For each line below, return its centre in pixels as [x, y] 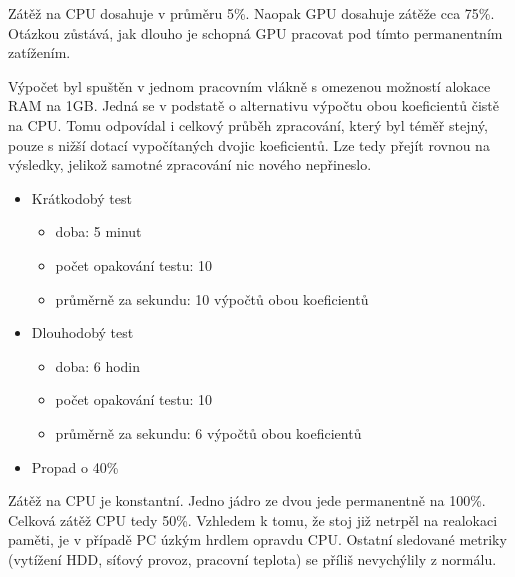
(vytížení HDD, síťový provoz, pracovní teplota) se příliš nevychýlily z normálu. [252, 558]
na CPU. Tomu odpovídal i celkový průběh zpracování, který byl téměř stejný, [248, 124]
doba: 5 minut [98, 231]
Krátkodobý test [81, 197]
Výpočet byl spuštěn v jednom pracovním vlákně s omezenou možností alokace [249, 85]
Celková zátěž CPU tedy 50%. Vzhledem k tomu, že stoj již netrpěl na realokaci [253, 519]
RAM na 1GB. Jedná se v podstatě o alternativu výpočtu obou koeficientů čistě [253, 105]
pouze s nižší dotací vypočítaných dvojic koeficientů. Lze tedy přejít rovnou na [249, 144]
